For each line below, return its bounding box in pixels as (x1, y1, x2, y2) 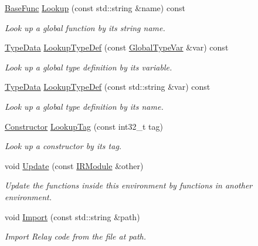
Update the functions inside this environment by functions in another (5, 179, 253, 191)
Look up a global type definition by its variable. (5, 60, 172, 73)
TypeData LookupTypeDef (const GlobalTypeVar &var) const (5, 41, 229, 53)
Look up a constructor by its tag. (5, 140, 122, 152)
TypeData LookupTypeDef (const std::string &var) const (5, 80, 211, 93)
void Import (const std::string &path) (5, 210, 140, 223)
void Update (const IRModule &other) (5, 159, 144, 171)
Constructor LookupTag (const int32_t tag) (5, 120, 163, 132)
